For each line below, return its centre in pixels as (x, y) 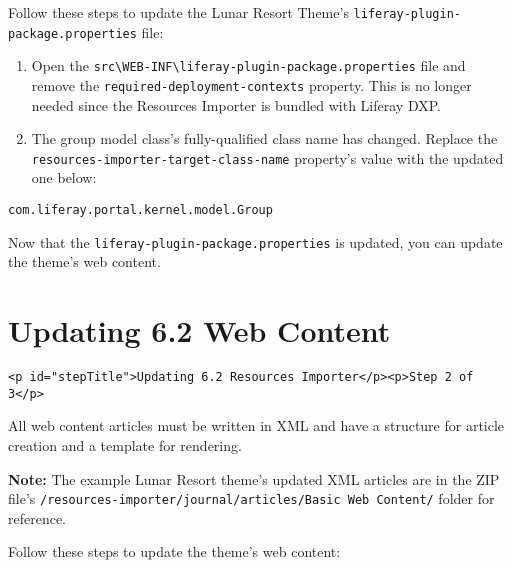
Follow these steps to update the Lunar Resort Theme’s (178, 12)
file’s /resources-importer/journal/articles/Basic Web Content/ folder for (251, 498)
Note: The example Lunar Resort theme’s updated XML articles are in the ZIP (254, 478)
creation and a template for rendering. (125, 445)
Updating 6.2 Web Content (199, 330)
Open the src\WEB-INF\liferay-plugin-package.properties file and (248, 65)
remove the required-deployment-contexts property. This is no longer (251, 84)
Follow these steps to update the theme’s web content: (174, 551)
